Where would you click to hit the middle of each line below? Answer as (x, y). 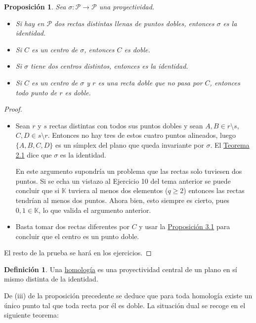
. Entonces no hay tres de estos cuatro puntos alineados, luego (142, 135)
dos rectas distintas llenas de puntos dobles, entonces (134, 23)
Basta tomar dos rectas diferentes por (72, 226)
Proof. (13, 109)
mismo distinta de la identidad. (51, 279)
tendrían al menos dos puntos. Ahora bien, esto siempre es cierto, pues (123, 200)
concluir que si (38, 190)
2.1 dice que (34, 154)
